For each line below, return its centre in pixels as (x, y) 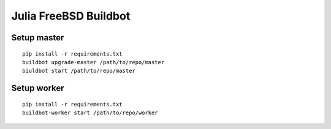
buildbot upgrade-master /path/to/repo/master (93, 62)
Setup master (38, 38)
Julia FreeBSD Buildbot (71, 16)
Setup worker (38, 88)
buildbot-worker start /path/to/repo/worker (90, 113)
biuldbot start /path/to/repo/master (79, 71)
